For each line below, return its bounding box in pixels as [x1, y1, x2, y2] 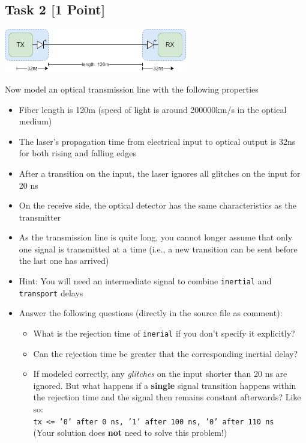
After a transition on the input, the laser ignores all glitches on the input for [19, 167, 301, 179]
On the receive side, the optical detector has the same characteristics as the [19, 199, 296, 212]
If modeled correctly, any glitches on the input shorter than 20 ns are [33, 367, 287, 380]
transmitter [19, 210, 61, 223]
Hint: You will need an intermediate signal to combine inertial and [19, 275, 272, 287]
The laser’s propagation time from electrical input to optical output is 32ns [19, 135, 296, 147]
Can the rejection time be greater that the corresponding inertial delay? [33, 347, 298, 359]
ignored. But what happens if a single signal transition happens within [33, 379, 296, 391]
